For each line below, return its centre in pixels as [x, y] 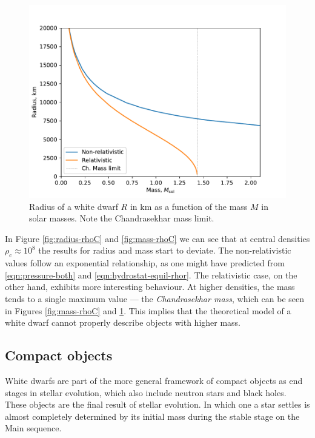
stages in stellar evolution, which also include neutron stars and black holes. [146, 392]
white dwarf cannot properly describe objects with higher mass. [123, 322]
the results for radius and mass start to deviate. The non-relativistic [165, 250]
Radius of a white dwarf [74, 206]
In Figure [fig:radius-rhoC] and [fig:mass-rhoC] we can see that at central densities [157, 238]
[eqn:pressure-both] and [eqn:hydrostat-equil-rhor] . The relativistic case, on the [151, 275]
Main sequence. [33, 428]
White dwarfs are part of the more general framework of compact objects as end [154, 380]
